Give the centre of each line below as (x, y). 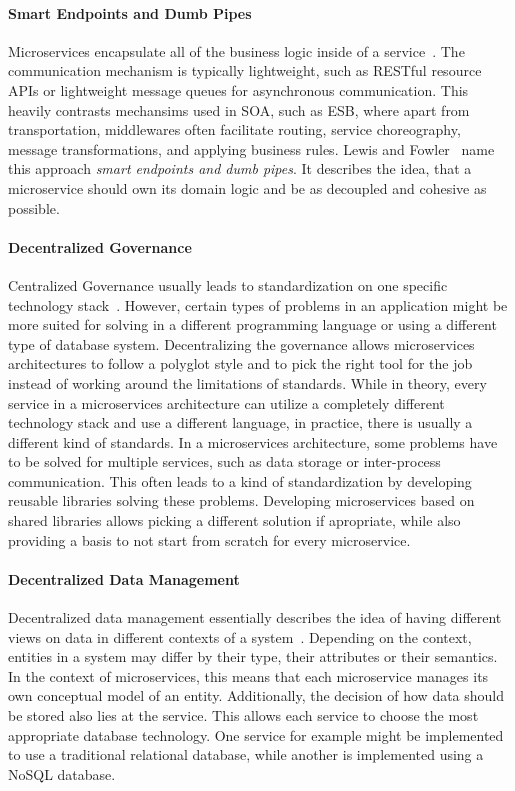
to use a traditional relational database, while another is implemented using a (246, 754)
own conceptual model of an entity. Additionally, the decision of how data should (256, 695)
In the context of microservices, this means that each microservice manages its (248, 675)
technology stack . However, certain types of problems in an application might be (258, 304)
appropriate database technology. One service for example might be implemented (256, 734)
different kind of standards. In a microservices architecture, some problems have (253, 441)
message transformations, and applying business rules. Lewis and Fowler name (251, 148)
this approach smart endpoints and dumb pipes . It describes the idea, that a (240, 168)
